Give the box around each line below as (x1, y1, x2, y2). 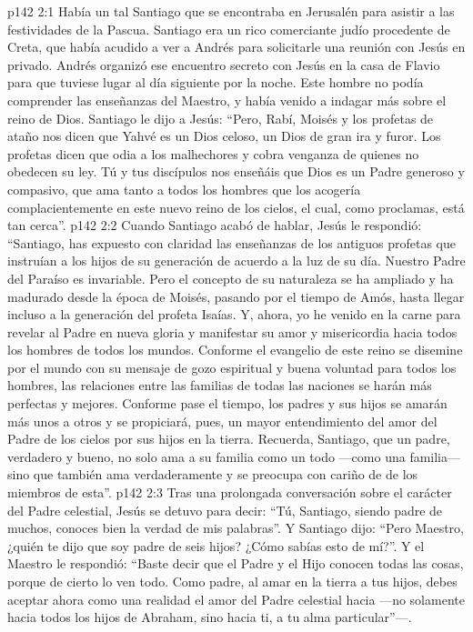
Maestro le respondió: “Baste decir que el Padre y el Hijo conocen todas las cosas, (7, 554, 464, 573)
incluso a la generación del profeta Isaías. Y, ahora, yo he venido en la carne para (7, 305, 461, 324)
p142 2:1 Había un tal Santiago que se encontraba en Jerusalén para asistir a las (7, 2, 455, 20)
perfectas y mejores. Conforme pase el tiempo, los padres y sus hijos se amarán (7, 394, 448, 413)
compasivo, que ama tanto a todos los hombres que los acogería (7, 179, 361, 198)
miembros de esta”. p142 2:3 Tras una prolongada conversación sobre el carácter (7, 483, 452, 502)
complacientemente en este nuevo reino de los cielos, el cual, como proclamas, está (7, 197, 465, 216)
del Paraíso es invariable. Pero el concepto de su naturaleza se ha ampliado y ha (7, 268, 454, 287)
